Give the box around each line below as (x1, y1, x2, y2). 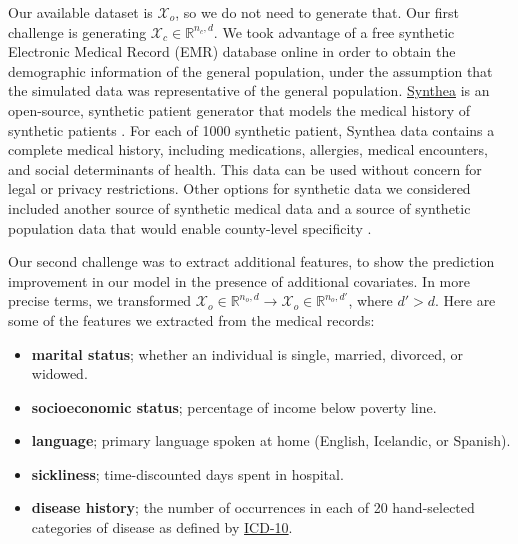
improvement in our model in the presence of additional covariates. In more (8, 270, 470, 291)
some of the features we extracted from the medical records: (8, 309, 375, 330)
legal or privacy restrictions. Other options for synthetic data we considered (8, 178, 471, 199)
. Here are (435, 290, 496, 311)
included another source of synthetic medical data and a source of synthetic (8, 197, 471, 218)
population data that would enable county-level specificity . (8, 217, 372, 238)
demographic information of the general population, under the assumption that (8, 60, 493, 81)
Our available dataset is (8, 2, 153, 22)
